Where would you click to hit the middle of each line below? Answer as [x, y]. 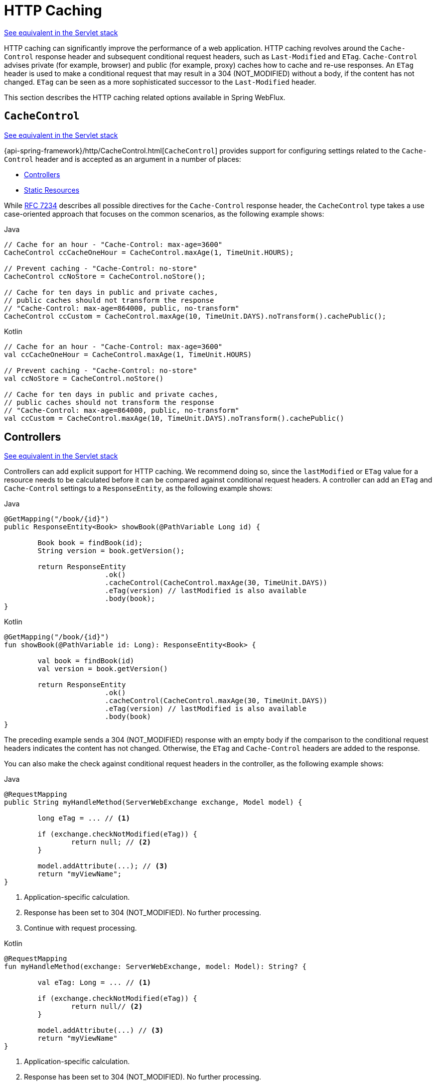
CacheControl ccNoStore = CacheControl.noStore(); [105, 276]
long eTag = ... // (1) [84, 818]
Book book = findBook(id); [90, 543]
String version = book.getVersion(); [111, 551]
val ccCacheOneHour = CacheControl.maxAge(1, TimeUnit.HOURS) [128, 354]
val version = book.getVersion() [103, 669]
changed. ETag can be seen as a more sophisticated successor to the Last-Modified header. [160, 82]
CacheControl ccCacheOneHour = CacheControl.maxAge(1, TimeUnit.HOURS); [149, 252]
